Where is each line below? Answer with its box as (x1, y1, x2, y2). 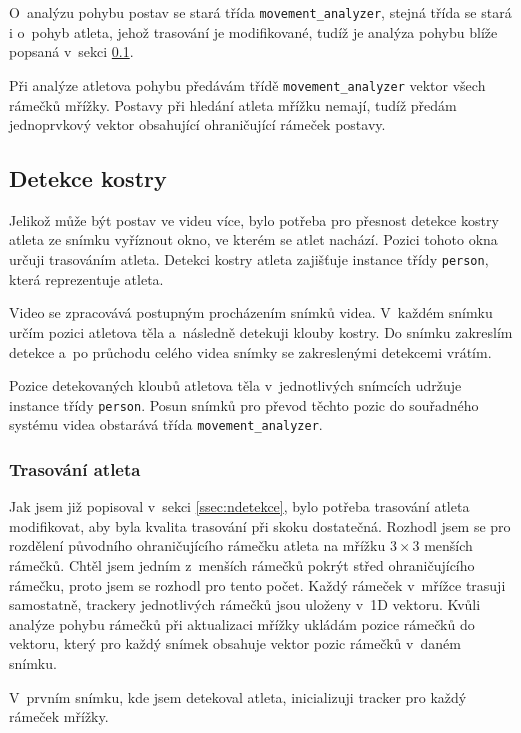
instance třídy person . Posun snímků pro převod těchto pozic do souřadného (9, 394, 479, 415)
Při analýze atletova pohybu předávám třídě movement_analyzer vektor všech (9, 74, 486, 95)
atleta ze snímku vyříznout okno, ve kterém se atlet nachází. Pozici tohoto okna (9, 229, 498, 250)
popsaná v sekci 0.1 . (9, 41, 134, 62)
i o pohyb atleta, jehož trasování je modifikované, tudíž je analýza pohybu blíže (9, 21, 498, 42)
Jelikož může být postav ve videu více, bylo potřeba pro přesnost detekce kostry (9, 209, 499, 230)
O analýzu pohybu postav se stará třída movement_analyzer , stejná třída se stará (9, 2, 512, 22)
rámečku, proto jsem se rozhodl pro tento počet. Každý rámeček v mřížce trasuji (9, 574, 506, 595)
